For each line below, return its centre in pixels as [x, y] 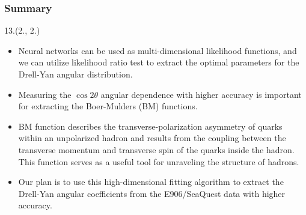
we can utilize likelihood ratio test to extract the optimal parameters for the [159, 62]
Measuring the [45, 94]
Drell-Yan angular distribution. [75, 74]
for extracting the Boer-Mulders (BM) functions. [108, 106]
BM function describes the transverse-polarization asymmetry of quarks [150, 126]
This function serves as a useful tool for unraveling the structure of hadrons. [159, 161]
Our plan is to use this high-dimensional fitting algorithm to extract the [151, 182]
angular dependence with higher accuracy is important [201, 94]
